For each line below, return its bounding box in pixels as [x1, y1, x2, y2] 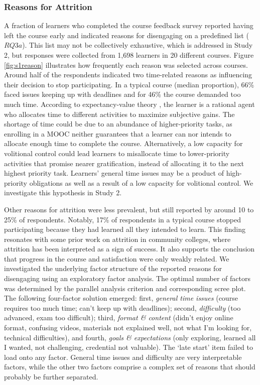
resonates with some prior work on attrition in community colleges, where [4, 233, 231, 244]
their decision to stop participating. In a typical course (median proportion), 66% [4, 79, 254, 89]
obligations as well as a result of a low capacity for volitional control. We [29, 177, 253, 188]
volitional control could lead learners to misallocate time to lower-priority [4, 148, 230, 158]
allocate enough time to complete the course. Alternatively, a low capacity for [4, 138, 243, 149]
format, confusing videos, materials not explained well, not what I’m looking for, [4, 322, 252, 333]
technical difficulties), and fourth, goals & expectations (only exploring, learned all [4, 332, 256, 342]
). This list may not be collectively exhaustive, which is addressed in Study [22, 40, 253, 50]
